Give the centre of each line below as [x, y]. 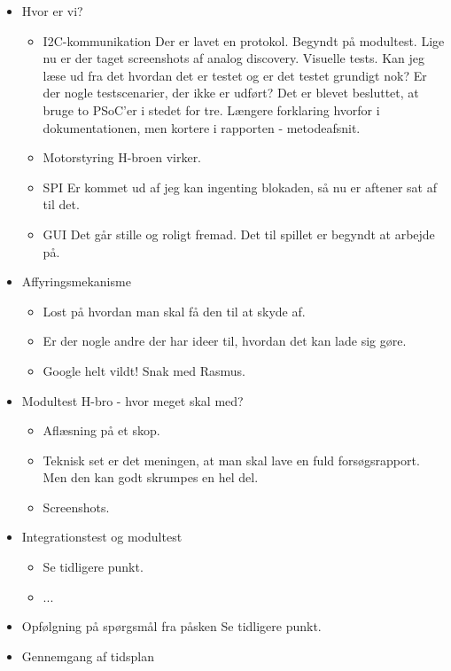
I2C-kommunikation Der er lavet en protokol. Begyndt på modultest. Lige [244, 40]
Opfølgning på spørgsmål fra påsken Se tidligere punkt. [171, 626]
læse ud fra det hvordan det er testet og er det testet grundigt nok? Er [235, 75]
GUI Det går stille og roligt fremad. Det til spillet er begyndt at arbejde [239, 234]
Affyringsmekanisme [76, 281]
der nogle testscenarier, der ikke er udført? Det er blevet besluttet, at [231, 93]
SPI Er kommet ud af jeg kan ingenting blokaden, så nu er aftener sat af [240, 187]
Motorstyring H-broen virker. [122, 157]
